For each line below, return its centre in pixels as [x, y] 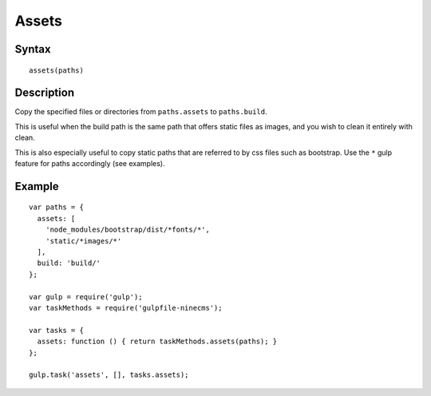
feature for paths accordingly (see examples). [90, 164]
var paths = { [56, 207]
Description [45, 93]
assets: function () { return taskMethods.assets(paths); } [157, 342]
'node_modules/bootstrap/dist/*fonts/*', [128, 230]
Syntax [33, 49]
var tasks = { [56, 330]
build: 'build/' [69, 263]
